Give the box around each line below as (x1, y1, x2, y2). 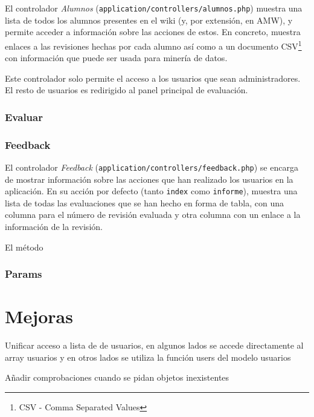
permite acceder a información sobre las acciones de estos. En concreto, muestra (5, 25, 301, 38)
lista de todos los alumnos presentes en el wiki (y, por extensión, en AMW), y (5, 13, 293, 26)
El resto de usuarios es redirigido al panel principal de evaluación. (5, 84, 248, 96)
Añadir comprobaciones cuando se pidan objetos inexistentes (5, 371, 229, 384)
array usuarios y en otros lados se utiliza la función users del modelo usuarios (5, 350, 291, 363)
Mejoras (5, 304, 73, 329)
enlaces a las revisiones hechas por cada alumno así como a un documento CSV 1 (5, 38, 302, 52)
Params (5, 266, 42, 281)
